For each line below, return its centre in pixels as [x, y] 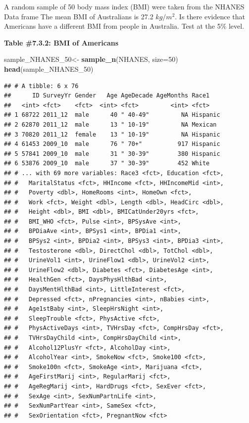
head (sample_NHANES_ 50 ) [49, 69]
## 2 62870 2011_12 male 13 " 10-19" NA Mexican [110, 124]
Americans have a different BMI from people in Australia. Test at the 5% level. [124, 26]
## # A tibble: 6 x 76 [41, 86]
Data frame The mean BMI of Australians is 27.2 [79, 16]
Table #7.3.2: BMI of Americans [61, 42]
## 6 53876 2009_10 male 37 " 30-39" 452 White [107, 164]
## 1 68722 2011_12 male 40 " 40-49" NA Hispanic [112, 115]
